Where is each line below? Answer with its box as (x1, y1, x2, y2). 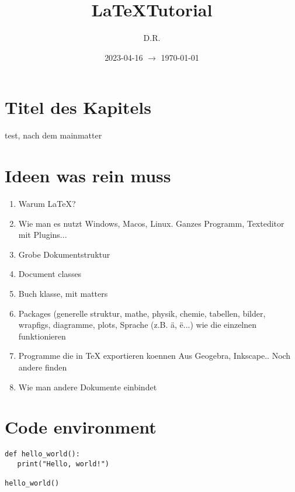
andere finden (18, 361, 67, 373)
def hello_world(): (5, 450, 80, 459)
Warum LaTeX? (18, 197, 76, 209)
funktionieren (18, 330, 66, 342)
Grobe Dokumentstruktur (18, 248, 110, 260)
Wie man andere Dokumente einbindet (18, 380, 157, 393)
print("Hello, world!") (17, 459, 109, 468)
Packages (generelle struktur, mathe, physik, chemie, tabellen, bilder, (18, 307, 266, 319)
